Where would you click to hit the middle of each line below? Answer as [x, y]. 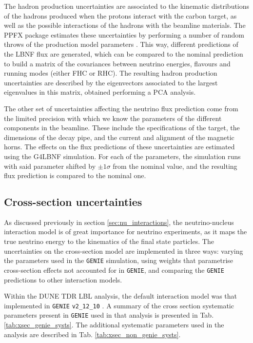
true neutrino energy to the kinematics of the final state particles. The [109, 241]
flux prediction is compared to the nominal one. [75, 175]
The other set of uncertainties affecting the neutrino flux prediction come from [121, 108]
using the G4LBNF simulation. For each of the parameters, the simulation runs [122, 156]
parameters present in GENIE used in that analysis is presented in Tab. [109, 315]
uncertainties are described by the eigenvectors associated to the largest [111, 82]
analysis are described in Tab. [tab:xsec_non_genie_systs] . [92, 334]
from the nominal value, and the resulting [175, 166]
